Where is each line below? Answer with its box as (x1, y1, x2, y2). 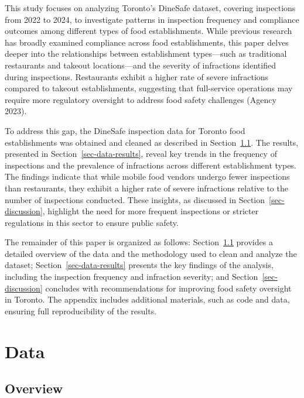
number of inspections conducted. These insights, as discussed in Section (5, 193, 265, 205)
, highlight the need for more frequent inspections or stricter (42, 205, 259, 217)
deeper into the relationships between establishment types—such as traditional (5, 47, 287, 60)
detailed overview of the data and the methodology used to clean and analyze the (5, 247, 297, 259)
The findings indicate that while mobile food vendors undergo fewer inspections (5, 170, 290, 183)
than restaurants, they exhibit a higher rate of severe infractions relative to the (5, 181, 288, 194)
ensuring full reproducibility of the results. (5, 304, 157, 317)
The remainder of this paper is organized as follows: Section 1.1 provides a (5, 236, 273, 248)
